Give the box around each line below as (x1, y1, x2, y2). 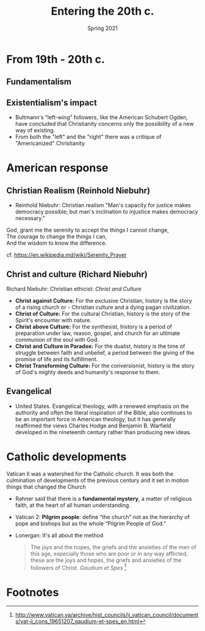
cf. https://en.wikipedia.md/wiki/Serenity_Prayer (6, 251, 127, 259)
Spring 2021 (87, 24, 118, 32)
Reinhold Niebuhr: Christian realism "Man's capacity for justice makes (15, 202, 191, 209)
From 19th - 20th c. (6, 52, 106, 66)
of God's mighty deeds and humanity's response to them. (15, 368, 160, 375)
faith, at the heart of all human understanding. (15, 501, 131, 509)
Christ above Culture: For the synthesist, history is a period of (15, 323, 173, 330)
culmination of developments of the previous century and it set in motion (6, 476, 189, 484)
